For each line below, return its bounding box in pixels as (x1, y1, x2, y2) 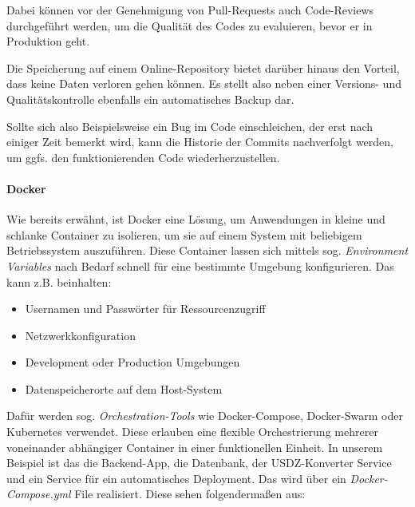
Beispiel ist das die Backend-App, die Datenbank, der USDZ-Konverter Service (6, 454, 392, 471)
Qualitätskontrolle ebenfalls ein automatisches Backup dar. (6, 90, 294, 107)
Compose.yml (6, 485, 71, 502)
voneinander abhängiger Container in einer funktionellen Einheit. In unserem (6, 438, 383, 455)
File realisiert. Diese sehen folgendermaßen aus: (74, 485, 306, 502)
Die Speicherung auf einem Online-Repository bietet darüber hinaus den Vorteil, (6, 59, 400, 76)
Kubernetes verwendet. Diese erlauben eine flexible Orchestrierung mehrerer (6, 423, 378, 440)
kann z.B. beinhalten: (6, 273, 112, 290)
